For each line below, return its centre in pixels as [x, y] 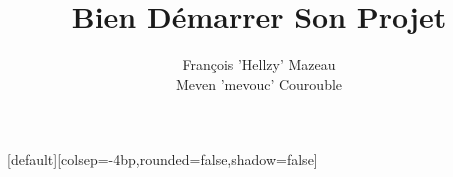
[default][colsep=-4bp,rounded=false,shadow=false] [162, 159]
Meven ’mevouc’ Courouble [259, 83]
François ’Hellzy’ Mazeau [259, 64]
